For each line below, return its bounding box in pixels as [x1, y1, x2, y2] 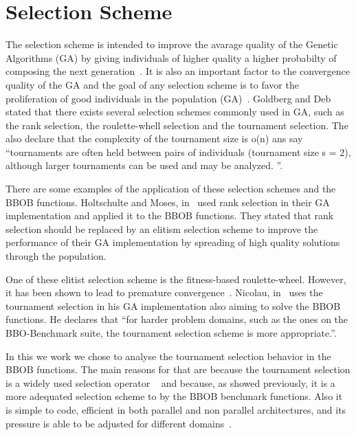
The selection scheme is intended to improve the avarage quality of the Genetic [5, 37, 338, 52]
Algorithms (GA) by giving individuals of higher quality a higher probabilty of [5, 50, 337, 65]
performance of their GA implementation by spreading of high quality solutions [5, 235, 340, 249]
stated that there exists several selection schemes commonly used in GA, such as [5, 104, 344, 119]
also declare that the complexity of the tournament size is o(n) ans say [5, 131, 303, 146]
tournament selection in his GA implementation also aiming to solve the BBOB [5, 298, 341, 313]
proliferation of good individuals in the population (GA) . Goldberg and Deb [5, 91, 331, 105]
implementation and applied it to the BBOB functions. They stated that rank [5, 208, 334, 223]
